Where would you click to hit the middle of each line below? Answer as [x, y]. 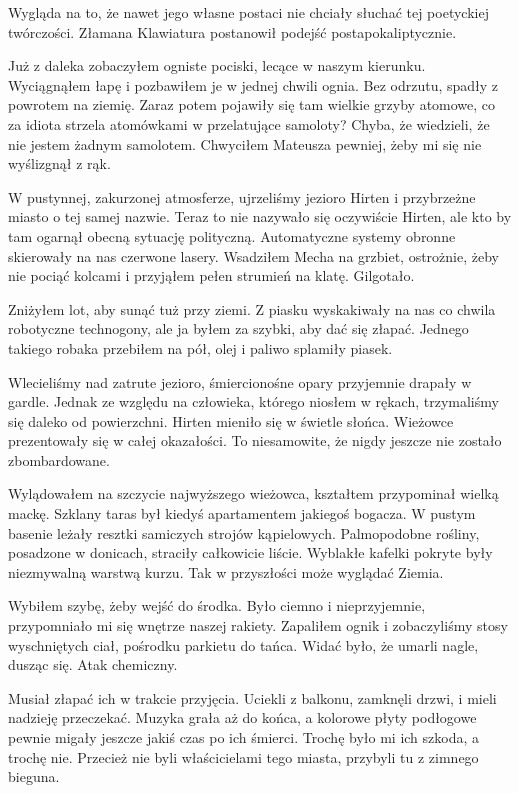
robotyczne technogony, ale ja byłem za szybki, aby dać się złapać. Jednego [238, 328]
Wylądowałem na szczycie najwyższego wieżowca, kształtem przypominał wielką [253, 493]
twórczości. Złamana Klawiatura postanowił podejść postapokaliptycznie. [232, 31]
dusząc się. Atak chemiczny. [93, 664]
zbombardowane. [59, 459]
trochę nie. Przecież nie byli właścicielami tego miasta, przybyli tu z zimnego [243, 756]
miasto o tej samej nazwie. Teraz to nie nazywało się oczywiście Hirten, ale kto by [260, 216]
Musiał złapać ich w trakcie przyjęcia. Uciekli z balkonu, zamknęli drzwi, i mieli [252, 697]
